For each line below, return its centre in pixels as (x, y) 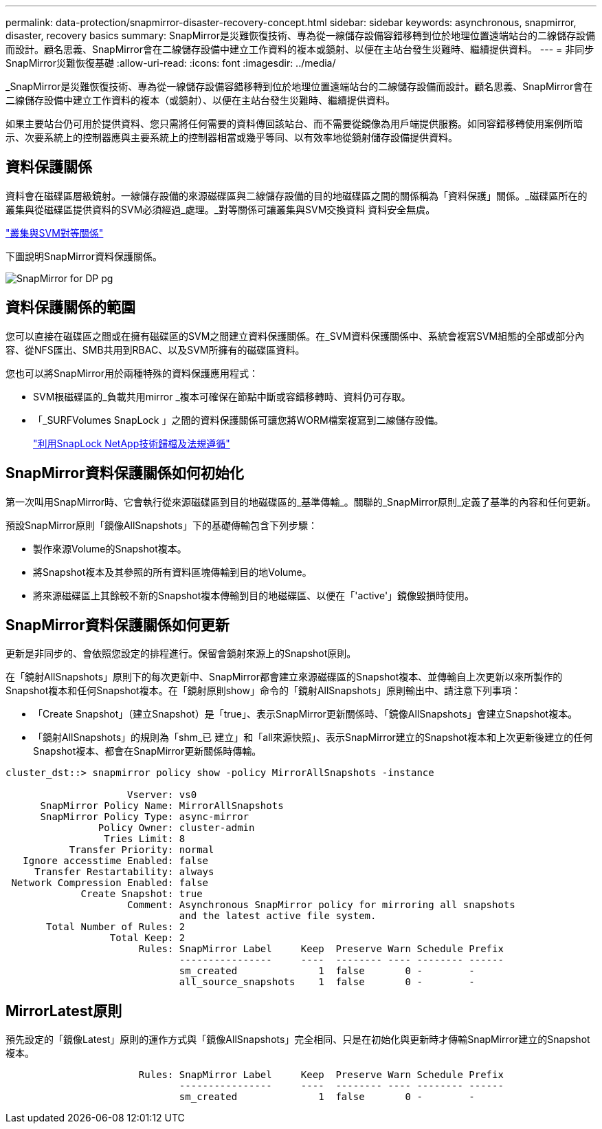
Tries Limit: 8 (145, 839)
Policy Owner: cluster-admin (176, 828)
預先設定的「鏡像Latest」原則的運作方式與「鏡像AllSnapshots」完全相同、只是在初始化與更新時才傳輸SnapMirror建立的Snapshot (298, 1040)
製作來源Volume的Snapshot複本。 (110, 548)
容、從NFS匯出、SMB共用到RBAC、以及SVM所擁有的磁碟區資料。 (155, 350)
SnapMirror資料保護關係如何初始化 (125, 473)
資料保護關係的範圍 (70, 308)
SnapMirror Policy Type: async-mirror (145, 817)
